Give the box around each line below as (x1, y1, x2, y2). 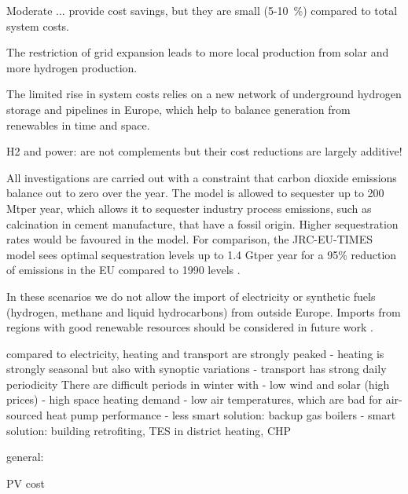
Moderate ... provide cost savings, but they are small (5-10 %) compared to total (6, 2, 398, 18)
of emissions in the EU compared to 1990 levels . (6, 262, 241, 278)
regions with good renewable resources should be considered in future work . (6, 319, 373, 335)
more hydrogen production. (6, 59, 138, 75)
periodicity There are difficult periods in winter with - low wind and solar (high (6, 375, 390, 392)
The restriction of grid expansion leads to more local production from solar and (6, 44, 389, 60)
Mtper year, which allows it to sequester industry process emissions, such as (6, 199, 372, 216)
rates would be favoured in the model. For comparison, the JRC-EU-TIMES (6, 231, 373, 247)
